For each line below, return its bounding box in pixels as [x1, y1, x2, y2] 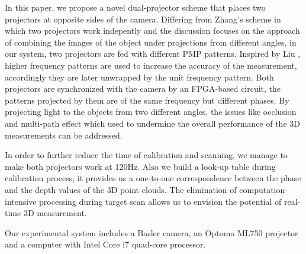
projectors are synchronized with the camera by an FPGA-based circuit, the [5, 82, 281, 95]
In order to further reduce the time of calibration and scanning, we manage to [5, 149, 288, 161]
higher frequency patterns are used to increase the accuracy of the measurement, [5, 59, 297, 71]
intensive [5, 195, 37, 207]
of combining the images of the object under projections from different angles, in [5, 36, 297, 48]
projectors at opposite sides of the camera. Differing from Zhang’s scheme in [5, 12, 281, 25]
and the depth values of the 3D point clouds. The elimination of [5, 183, 237, 195]
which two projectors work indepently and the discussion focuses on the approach [5, 24, 300, 37]
